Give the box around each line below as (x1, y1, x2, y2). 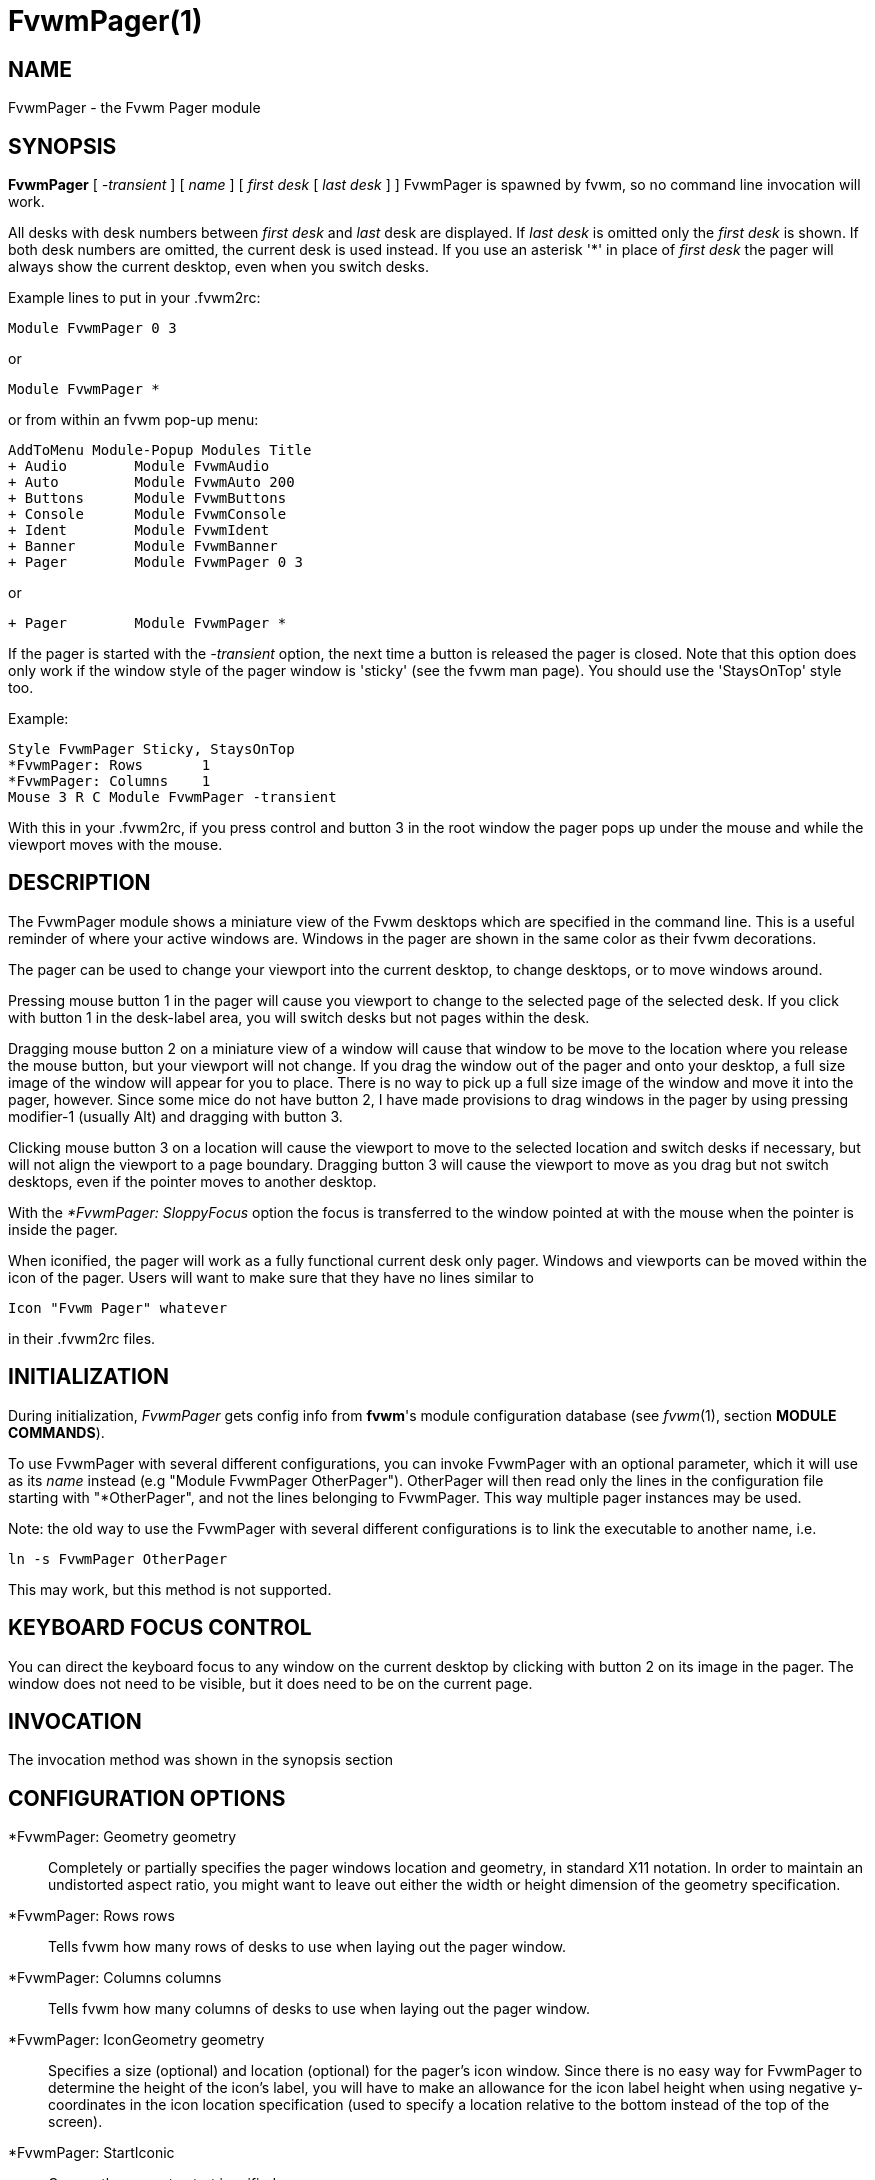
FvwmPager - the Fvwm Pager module (8, 99, 261, 117)
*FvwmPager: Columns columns (8, 1969, 222, 1987)
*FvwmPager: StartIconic (8, 2144, 175, 2162)
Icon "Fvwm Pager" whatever (8, 1299, 228, 1316)
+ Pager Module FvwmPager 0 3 (8, 554, 304, 571)
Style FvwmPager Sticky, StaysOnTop (8, 741, 295, 758)
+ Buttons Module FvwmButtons (8, 490, 287, 507)
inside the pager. (8, 1220, 118, 1238)
